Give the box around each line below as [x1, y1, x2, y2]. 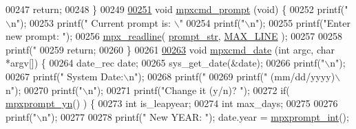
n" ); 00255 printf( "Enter [250, 15, 350, 30]
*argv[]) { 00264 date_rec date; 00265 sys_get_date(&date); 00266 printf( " [6, 56, 325, 70]
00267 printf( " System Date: [6, 69, 124, 83]
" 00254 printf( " [179, 15, 245, 30]
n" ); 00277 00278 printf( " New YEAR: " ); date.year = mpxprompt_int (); [41, 109, 349, 124]
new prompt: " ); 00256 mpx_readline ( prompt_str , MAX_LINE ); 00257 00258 [6, 29, 342, 43]
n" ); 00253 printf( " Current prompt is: [10, 15, 171, 30]
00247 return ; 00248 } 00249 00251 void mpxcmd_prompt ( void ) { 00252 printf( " [6, 2, 348, 16]
